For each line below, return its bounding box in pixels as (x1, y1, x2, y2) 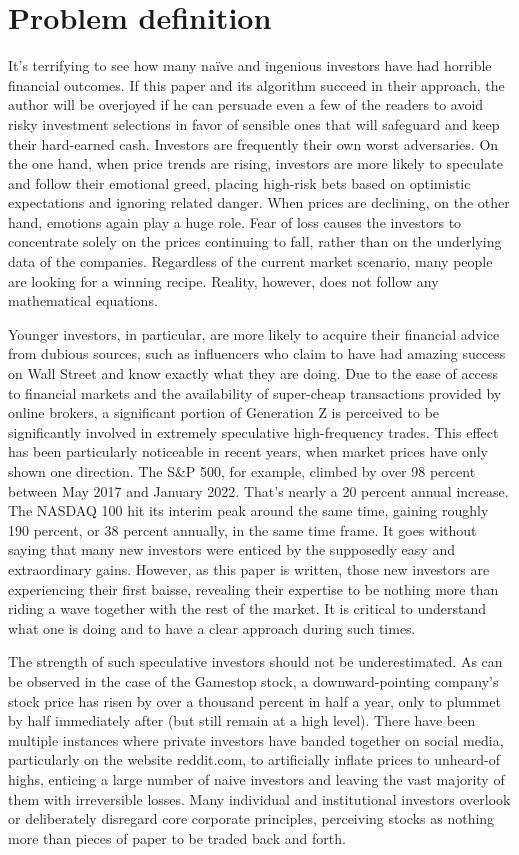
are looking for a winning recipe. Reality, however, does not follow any (8, 270, 439, 291)
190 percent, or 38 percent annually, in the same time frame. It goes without (8, 519, 477, 540)
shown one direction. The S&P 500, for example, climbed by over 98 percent (8, 461, 476, 481)
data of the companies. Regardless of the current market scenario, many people (8, 251, 493, 272)
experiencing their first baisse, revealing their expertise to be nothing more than (8, 578, 499, 599)
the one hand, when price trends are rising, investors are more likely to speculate (8, 153, 503, 174)
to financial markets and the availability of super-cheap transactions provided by (8, 382, 502, 403)
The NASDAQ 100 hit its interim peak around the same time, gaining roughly (8, 500, 489, 521)
